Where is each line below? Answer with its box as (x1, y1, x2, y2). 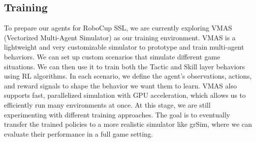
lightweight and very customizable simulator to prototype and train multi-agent (4, 42, 244, 52)
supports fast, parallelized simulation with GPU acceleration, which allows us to (4, 90, 246, 100)
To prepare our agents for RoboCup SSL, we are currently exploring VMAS (4, 23, 232, 33)
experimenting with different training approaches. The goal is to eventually (4, 109, 230, 119)
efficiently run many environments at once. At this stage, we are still (4, 99, 211, 110)
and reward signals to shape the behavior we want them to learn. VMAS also (4, 80, 237, 90)
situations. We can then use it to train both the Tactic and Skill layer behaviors (4, 61, 245, 71)
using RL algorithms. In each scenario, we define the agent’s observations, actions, (4, 71, 252, 81)
